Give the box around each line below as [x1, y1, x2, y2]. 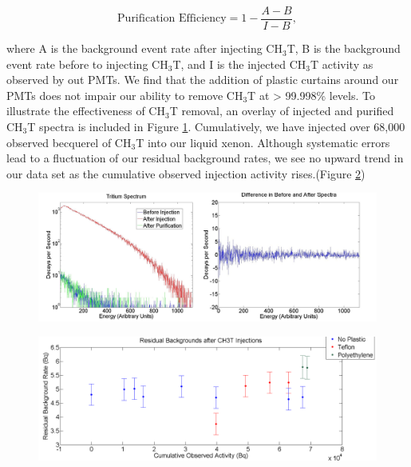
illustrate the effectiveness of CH [6, 102, 165, 119]
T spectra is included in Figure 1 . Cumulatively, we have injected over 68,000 [27, 118, 405, 135]
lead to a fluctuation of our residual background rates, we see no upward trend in [6, 150, 404, 166]
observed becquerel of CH [6, 134, 132, 150]
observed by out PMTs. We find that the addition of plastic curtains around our [6, 71, 399, 88]
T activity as [310, 55, 373, 72]
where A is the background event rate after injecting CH [6, 40, 283, 57]
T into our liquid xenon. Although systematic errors [136, 134, 390, 150]
